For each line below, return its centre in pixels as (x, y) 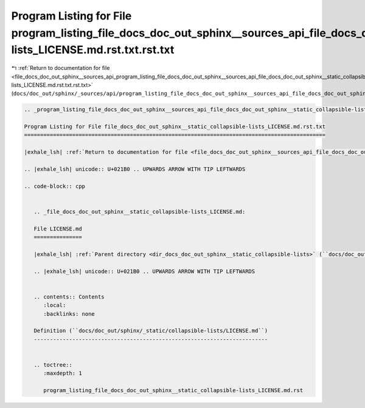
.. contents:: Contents (69, 297)
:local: (55, 305)
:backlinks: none (69, 314)
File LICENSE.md (58, 229)
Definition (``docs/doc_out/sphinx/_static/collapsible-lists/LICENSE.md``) (151, 331)
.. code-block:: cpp (54, 186)
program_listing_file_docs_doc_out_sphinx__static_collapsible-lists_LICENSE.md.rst (173, 390)
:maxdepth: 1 (63, 373)
